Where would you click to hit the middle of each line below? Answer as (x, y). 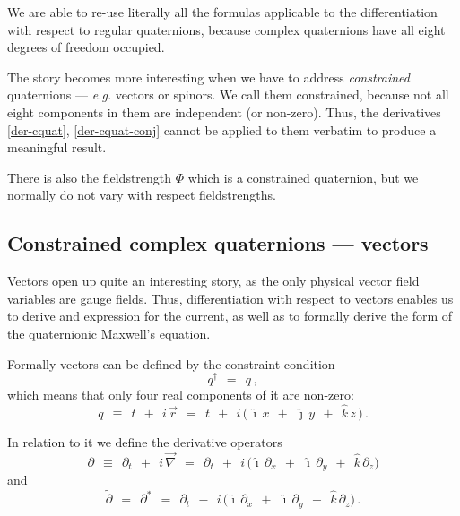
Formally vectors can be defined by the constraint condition (171, 363)
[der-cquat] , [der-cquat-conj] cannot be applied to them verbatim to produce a (222, 129)
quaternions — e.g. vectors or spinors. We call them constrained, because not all (228, 95)
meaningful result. (57, 147)
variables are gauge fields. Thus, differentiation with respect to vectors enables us (230, 298)
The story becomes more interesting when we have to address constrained (208, 77)
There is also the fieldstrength (90, 177)
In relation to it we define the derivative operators (145, 442)
